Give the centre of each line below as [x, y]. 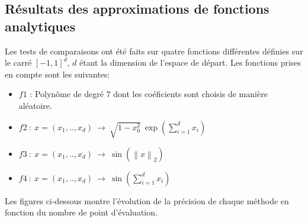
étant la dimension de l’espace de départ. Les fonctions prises [190, 62]
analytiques [40, 26]
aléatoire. [35, 105]
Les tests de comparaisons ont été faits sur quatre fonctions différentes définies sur [154, 51]
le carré [18, 62]
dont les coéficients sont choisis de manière [190, 94]
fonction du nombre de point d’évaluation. [81, 212]
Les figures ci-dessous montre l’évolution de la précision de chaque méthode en [147, 200]
